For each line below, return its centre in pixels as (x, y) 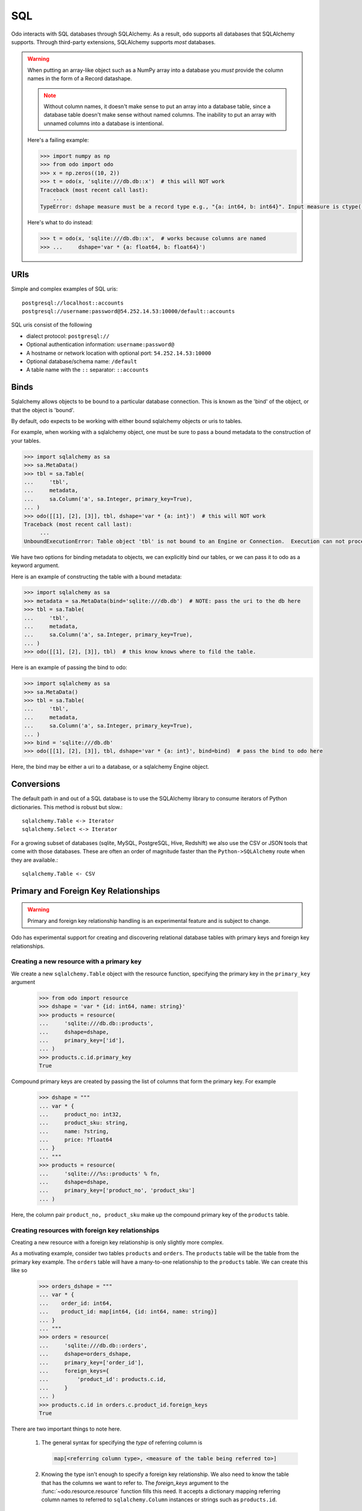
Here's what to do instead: (60, 222)
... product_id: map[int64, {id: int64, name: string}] (128, 1312)
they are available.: (35, 860)
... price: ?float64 (76, 1140)
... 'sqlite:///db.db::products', (96, 1024)
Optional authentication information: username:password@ (100, 345)
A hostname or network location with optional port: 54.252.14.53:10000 (119, 353)
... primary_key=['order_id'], (91, 1362)
